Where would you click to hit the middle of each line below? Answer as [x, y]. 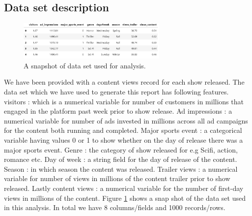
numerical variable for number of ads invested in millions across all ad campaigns [126, 120]
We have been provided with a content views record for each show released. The [124, 82]
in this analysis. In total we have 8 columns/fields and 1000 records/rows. [115, 207]
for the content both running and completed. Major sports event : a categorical [123, 130]
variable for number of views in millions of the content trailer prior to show [117, 178]
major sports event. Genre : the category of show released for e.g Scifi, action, [121, 149]
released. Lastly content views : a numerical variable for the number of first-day [124, 188]
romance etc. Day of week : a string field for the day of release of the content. [121, 159]
